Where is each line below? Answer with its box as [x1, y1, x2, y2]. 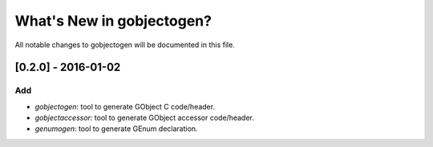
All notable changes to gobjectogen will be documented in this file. [14, 40, 236, 50]
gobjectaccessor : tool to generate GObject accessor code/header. [34, 113, 254, 123]
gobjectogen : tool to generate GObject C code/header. [34, 101, 216, 111]
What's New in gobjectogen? [14, 12, 212, 30]
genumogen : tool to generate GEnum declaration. [34, 124, 198, 133]
